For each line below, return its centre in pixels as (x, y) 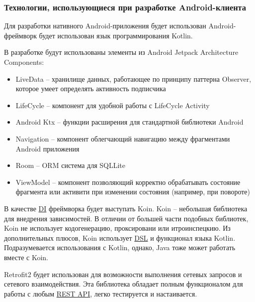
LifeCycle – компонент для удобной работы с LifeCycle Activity (113, 105)
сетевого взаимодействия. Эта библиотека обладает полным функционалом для (124, 284)
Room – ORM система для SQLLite (71, 165)
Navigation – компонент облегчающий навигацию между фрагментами (123, 138)
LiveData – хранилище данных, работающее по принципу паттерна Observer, (133, 78)
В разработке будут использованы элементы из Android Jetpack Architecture (121, 52)
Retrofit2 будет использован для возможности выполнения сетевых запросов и (123, 274)
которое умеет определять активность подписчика (91, 88)
